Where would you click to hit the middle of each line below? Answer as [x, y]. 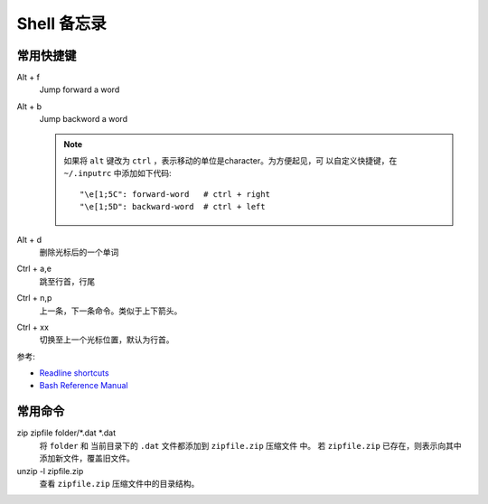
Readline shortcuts [74, 373]
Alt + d [29, 239]
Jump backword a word [84, 119]
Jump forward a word [80, 89]
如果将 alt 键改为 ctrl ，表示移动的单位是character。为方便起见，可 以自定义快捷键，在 [230, 161]
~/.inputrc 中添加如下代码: [117, 173]
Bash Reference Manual [84, 386]
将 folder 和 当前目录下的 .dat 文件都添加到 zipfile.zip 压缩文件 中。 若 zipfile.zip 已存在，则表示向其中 [251, 445]
